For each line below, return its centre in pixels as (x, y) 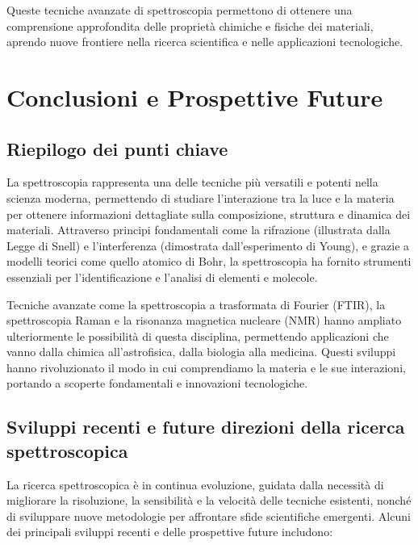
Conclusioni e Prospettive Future (195, 96)
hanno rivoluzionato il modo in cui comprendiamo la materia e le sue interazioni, (206, 367)
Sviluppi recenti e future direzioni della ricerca (206, 427)
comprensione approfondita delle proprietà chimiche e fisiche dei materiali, (190, 25)
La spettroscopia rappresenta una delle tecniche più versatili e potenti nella (192, 182)
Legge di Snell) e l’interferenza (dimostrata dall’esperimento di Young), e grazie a (208, 245)
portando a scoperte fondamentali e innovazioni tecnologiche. (157, 383)
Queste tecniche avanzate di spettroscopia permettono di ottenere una (180, 10)
